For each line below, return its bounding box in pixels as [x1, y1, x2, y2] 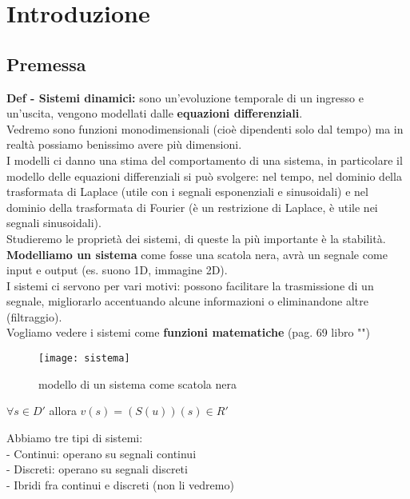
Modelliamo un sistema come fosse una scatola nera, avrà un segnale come [6, 246, 388, 262]
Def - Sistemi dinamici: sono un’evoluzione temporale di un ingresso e [6, 89, 364, 106]
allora [49, 402, 77, 419]
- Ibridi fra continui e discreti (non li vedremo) [6, 476, 234, 493]
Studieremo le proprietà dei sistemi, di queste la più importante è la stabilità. [6, 230, 386, 246]
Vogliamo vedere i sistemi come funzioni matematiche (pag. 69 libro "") [6, 324, 371, 341]
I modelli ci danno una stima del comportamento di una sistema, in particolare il [6, 151, 403, 168]
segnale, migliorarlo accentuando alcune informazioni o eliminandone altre [6, 293, 368, 309]
